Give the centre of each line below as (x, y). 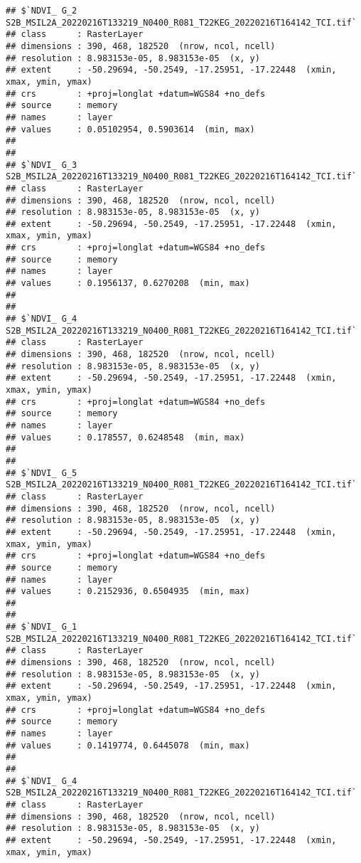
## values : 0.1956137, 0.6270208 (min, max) (128, 284)
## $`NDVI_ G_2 (42, 11)
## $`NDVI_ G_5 (42, 473)
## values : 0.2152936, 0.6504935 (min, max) (128, 592)
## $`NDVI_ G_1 (42, 627)
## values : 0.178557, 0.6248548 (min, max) (125, 437)
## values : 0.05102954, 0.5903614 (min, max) (130, 129)
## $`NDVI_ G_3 (42, 165)
